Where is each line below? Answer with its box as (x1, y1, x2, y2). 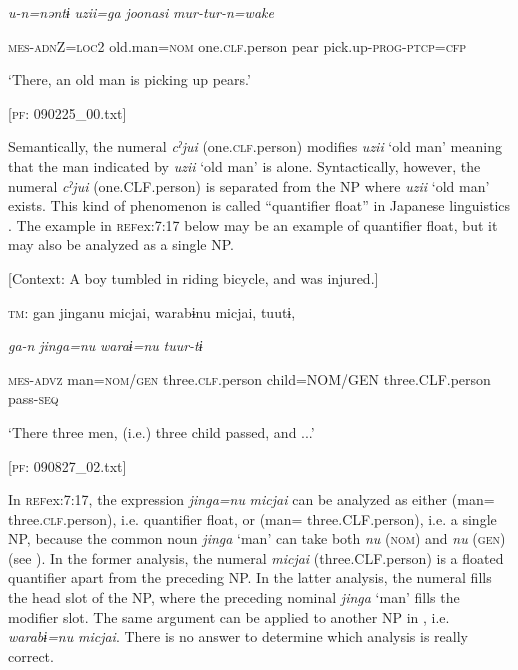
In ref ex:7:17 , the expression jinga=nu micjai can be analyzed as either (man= (8, 489, 495, 510)
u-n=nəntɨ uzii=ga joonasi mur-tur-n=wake (8, 2, 274, 22)
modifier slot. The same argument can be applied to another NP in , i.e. (8, 606, 450, 627)
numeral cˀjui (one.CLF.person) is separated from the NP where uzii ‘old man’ (8, 175, 490, 196)
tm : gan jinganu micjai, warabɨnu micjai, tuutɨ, (8, 301, 296, 322)
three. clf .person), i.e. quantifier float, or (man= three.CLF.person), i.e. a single (8, 508, 497, 529)
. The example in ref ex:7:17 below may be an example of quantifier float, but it (8, 214, 498, 235)
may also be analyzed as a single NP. (8, 234, 234, 255)
